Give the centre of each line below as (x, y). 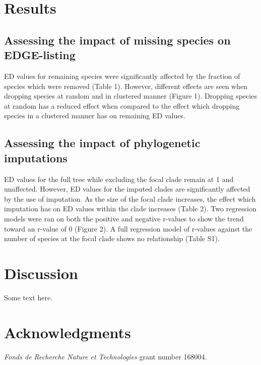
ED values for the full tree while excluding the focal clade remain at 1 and (119, 179)
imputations (36, 157)
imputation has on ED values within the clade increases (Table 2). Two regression (130, 209)
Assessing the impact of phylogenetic (102, 143)
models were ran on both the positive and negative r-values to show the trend (124, 218)
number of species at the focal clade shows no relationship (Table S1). (112, 238)
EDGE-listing (40, 55)
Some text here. (28, 297)
